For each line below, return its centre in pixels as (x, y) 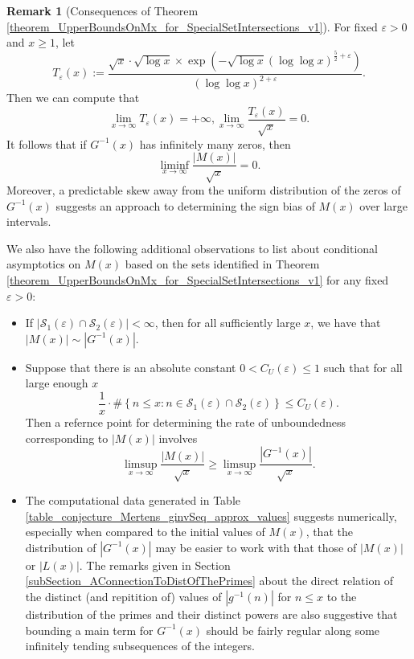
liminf (174, 165)
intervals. (29, 221)
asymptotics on (44, 264)
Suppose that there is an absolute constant (131, 367)
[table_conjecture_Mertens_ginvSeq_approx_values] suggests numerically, (211, 516)
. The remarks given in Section (155, 565)
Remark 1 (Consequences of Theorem (102, 10)
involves (178, 438)
